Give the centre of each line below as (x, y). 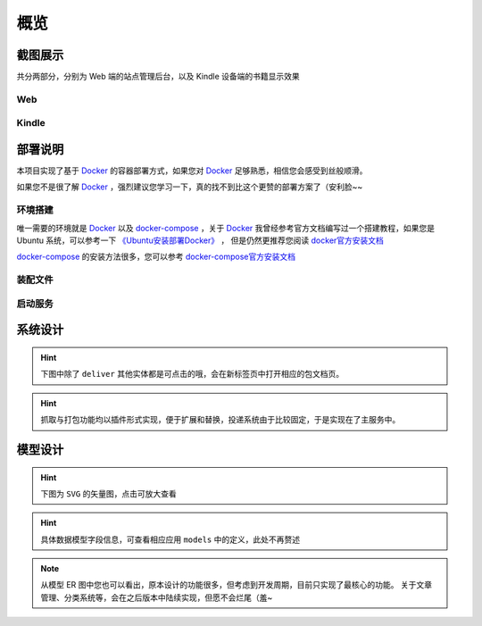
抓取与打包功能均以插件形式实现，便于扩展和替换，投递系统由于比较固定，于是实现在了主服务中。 (220, 420)
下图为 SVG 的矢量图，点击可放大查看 (109, 493)
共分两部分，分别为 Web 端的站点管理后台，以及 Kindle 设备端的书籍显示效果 (158, 77)
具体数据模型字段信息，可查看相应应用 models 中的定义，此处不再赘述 (170, 539)
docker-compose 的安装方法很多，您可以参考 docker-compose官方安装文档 (156, 257)
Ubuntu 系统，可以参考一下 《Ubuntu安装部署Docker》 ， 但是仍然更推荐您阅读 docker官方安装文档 (200, 240)
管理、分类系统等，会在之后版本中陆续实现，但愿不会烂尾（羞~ (157, 597)
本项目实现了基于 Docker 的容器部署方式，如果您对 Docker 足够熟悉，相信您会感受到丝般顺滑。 (192, 171)
